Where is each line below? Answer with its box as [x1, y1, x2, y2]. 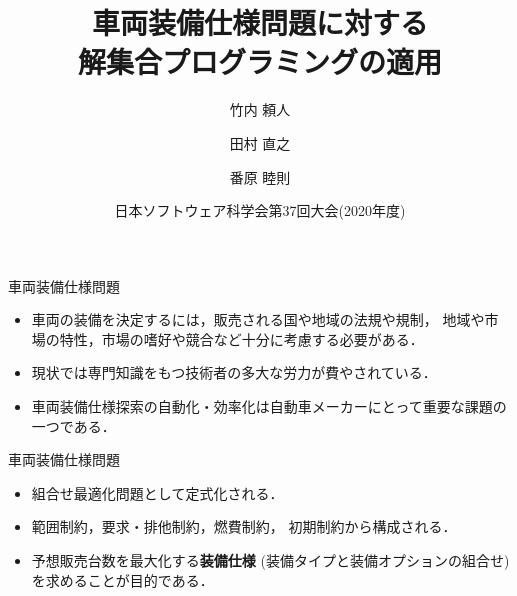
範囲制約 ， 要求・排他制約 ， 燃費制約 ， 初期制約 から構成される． [31, 516, 457, 537]
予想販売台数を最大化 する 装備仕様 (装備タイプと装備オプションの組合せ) [31, 550, 510, 571]
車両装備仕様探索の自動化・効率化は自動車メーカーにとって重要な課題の [31, 396, 507, 417]
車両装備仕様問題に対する [91, 2, 428, 43]
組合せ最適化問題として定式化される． [31, 482, 284, 503]
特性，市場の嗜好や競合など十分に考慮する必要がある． [59, 328, 424, 349]
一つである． [31, 415, 116, 436]
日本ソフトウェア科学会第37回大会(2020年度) [114, 200, 406, 221]
